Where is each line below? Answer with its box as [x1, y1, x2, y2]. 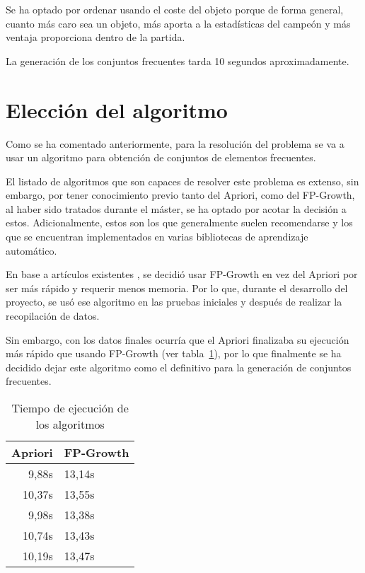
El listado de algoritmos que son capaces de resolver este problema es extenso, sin [6, 173, 359, 188]
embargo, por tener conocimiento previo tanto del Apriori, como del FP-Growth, [6, 187, 355, 202]
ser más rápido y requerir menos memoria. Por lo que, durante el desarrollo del [6, 280, 348, 295]
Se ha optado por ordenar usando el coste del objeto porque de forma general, [6, 2, 344, 16]
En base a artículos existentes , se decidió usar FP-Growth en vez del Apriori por [6, 267, 358, 282]
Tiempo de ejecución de [11, 400, 129, 416]
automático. [6, 243, 57, 257]
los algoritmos [35, 416, 105, 432]
